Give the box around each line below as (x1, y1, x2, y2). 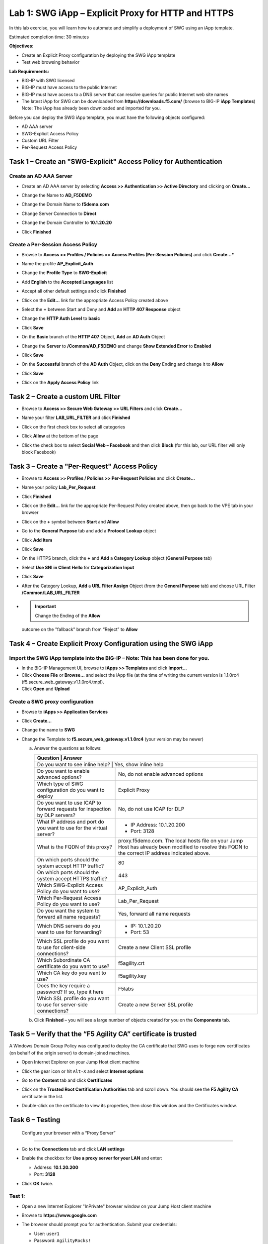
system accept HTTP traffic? (37, 862, 104, 869)
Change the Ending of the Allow (35, 613, 101, 619)
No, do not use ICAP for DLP (118, 805, 185, 812)
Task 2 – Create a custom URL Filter (9, 392, 121, 401)
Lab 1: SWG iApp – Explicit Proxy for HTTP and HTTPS (9, 7, 234, 18)
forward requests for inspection (37, 805, 111, 812)
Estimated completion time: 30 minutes (9, 34, 89, 40)
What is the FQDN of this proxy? (37, 843, 113, 850)
